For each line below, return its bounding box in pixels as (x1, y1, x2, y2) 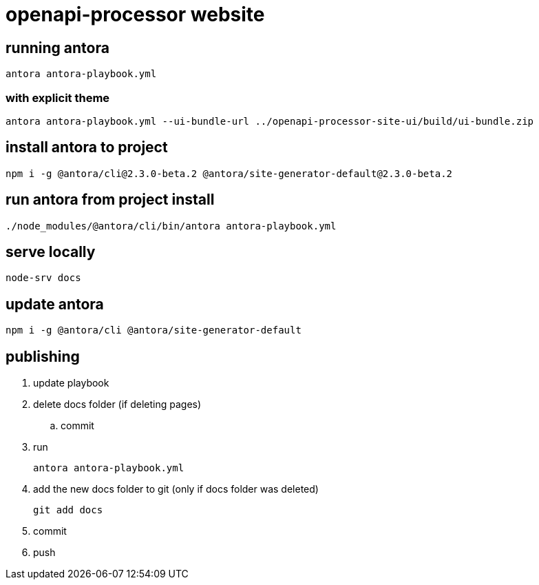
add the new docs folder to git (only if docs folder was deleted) (33, 483, 319, 495)
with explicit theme (6, 90, 110, 105)
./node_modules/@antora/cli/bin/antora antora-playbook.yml (6, 220, 337, 232)
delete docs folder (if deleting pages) (33, 398, 202, 411)
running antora (6, 39, 109, 57)
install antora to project (6, 138, 168, 156)
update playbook (33, 377, 109, 389)
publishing (6, 347, 80, 365)
